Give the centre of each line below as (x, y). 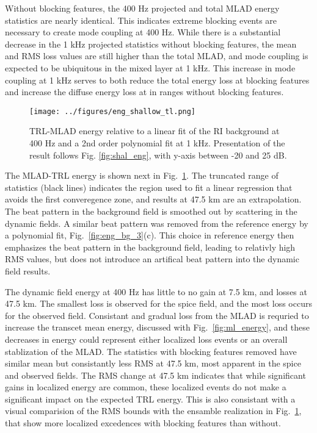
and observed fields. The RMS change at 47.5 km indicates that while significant (155, 375)
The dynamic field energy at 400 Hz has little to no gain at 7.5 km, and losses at (156, 291)
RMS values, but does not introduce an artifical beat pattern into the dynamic (152, 259)
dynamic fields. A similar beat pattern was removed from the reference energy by (157, 223)
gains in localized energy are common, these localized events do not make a (146, 387)
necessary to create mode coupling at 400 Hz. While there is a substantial (143, 32)
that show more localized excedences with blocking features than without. (143, 423)
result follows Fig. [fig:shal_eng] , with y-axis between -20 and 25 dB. (158, 155)
